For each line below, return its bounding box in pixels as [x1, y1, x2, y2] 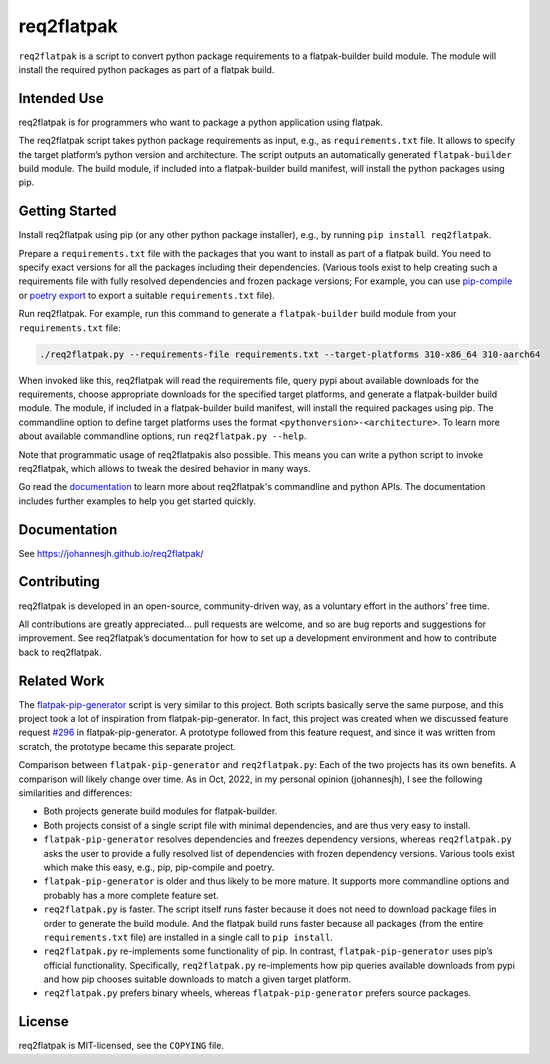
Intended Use [18, 90, 104, 107]
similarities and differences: [18, 786, 133, 799]
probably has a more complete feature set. [43, 889, 219, 901]
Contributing [18, 573, 100, 590]
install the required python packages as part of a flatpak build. [18, 63, 275, 75]
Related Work [18, 672, 105, 689]
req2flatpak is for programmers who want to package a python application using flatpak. [18, 116, 384, 128]
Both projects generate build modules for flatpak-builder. [43, 805, 278, 817]
